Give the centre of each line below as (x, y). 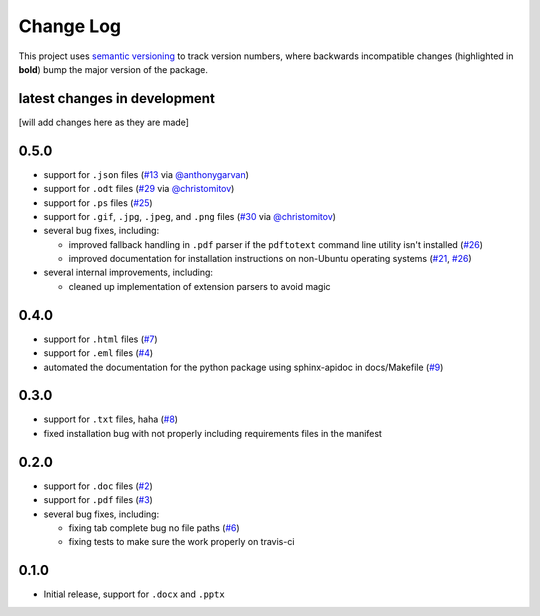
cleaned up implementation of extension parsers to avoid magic (199, 286)
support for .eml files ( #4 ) (98, 353)
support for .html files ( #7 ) (101, 339)
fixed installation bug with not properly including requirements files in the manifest (212, 433)
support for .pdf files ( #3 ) (98, 500)
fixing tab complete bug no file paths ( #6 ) (154, 527)
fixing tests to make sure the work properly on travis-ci (181, 542)
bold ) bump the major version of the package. (113, 69)
